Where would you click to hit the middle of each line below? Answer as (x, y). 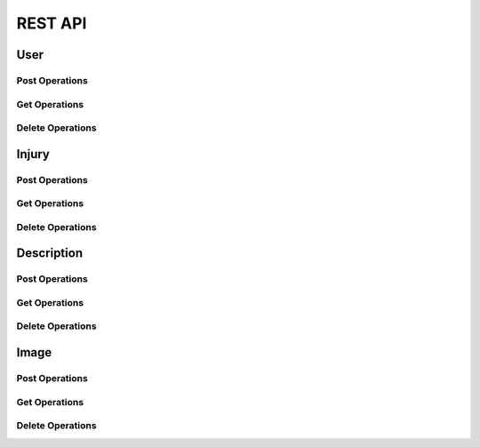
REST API (52, 23)
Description (50, 253)
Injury (33, 154)
